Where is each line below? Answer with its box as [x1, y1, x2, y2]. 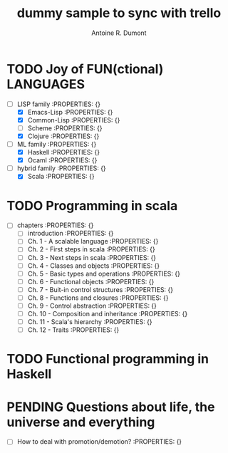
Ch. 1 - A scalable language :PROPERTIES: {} [27, 237, 159, 246]
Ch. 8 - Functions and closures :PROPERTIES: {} [27, 293, 169, 302]
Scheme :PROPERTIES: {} [27, 123, 103, 132]
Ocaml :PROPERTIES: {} [27, 156, 98, 165]
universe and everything [6, 414, 155, 430]
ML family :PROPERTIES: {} [16, 140, 97, 148]
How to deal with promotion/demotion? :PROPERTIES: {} [16, 437, 182, 446]
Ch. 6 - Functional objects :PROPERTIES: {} [27, 277, 155, 286]
